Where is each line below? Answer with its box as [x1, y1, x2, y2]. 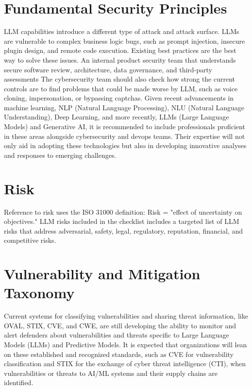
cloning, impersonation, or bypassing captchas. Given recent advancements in [4, 93, 234, 103]
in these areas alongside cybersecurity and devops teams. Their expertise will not [4, 131, 245, 141]
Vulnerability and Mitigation [4, 264, 201, 284]
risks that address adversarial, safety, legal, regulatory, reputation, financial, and [4, 225, 243, 236]
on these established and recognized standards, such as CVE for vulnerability [4, 349, 234, 359]
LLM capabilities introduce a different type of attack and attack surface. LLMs [4, 26, 239, 36]
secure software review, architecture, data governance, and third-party [4, 64, 213, 74]
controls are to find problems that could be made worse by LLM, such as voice [4, 83, 238, 93]
